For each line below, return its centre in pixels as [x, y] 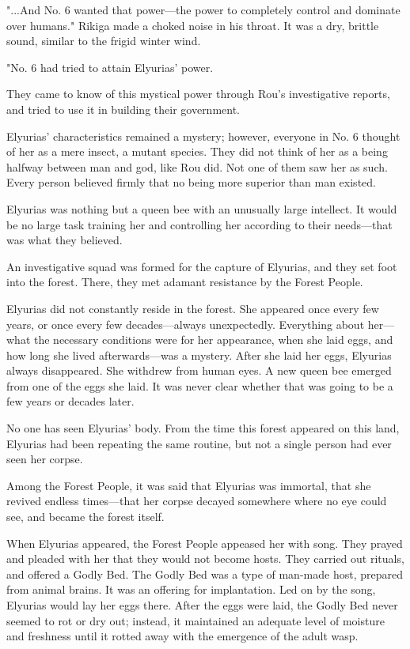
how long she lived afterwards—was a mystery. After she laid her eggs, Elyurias [199, 355]
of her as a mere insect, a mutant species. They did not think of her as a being [197, 151]
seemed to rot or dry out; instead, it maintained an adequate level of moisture [196, 620]
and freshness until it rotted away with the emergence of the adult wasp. [182, 636]
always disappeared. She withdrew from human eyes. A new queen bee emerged [199, 370]
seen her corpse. [45, 459]
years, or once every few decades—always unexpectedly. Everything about [186, 324]
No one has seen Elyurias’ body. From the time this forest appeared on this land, [203, 428]
